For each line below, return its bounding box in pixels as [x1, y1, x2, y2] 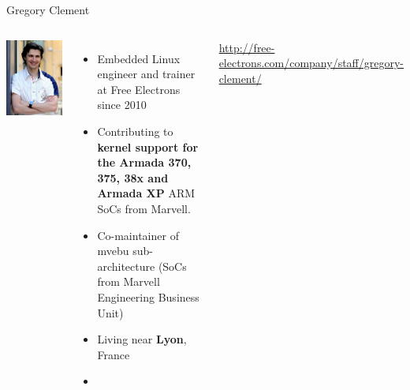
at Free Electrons [97, 81, 181, 97]
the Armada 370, [97, 154, 192, 171]
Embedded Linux [97, 50, 181, 66]
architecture [97, 257, 155, 274]
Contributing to [97, 122, 173, 139]
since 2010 [97, 96, 147, 113]
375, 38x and [97, 169, 169, 186]
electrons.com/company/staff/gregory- [218, 54, 404, 71]
